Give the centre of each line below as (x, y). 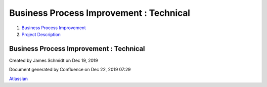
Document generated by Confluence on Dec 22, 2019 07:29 (70, 70)
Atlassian (19, 79)
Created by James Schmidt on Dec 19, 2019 (54, 60)
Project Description (41, 34)
